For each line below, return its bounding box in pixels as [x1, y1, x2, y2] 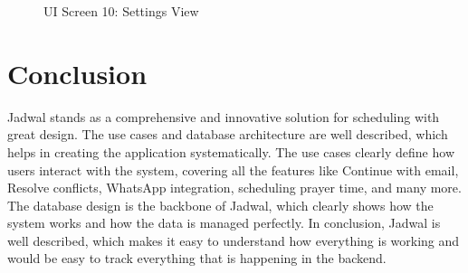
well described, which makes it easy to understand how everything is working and [7, 231, 460, 249]
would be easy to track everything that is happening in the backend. [7, 249, 387, 268]
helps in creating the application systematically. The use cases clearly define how [7, 142, 455, 161]
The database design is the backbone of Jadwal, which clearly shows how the [7, 195, 434, 214]
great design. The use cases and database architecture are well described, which [7, 125, 448, 144]
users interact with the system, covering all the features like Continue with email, [7, 160, 459, 179]
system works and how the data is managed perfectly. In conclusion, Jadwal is [7, 213, 441, 232]
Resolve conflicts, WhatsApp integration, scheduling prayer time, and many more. [7, 178, 462, 197]
